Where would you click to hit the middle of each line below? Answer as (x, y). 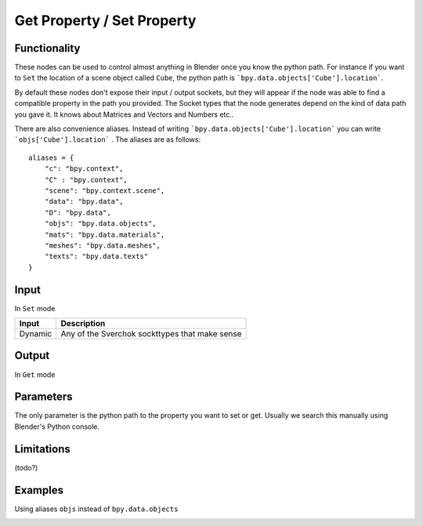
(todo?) (26, 467)
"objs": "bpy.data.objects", (100, 224)
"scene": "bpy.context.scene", (105, 190)
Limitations (42, 449)
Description (83, 323)
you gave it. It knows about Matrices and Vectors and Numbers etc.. (124, 114)
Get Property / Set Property (105, 20)
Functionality (47, 48)
